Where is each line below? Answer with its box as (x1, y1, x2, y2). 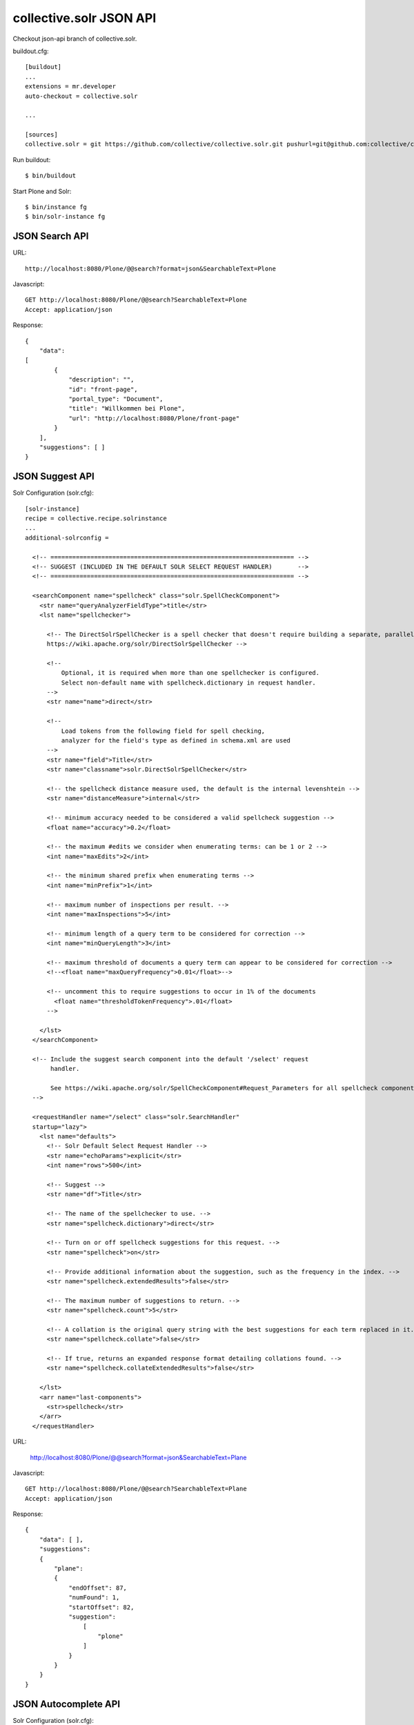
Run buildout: (12, 155, 51, 164)
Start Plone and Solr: (12, 187, 72, 195)
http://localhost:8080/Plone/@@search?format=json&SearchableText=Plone (25, 264, 276, 273)
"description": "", (68, 376, 135, 384)
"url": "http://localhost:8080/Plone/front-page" (68, 414, 240, 422)
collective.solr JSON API (12, 10, 157, 26)
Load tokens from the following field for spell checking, (61, 727, 266, 735)
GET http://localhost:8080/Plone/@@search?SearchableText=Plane (25, 1485, 248, 1493)
